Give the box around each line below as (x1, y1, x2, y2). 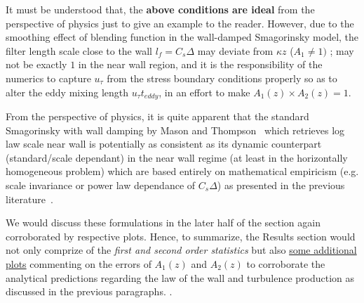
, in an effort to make (159, 84, 250, 99)
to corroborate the (246, 256, 325, 271)
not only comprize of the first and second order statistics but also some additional (6, 243, 357, 257)
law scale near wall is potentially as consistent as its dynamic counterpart (6, 136, 322, 151)
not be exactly (6, 57, 67, 72)
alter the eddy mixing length (6, 84, 129, 99)
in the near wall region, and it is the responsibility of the (78, 57, 323, 72)
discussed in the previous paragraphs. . (6, 284, 173, 299)
